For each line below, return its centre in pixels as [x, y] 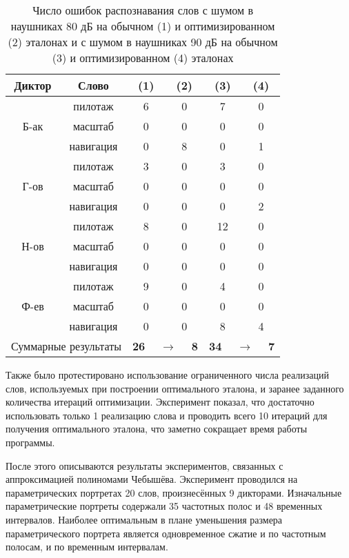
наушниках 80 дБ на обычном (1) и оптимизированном [143, 26]
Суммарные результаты [66, 346]
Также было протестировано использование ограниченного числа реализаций [167, 375]
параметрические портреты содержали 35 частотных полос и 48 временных [164, 506]
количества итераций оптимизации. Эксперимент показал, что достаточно [160, 402]
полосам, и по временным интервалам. [87, 547]
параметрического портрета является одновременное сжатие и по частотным [166, 533]
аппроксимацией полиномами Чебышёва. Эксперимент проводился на [152, 479]
